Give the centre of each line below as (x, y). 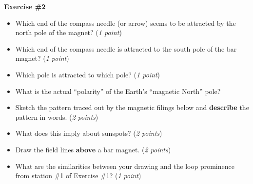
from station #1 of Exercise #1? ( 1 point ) (78, 175)
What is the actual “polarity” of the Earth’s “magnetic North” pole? (118, 91)
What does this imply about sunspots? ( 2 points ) (89, 133)
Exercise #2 (25, 6)
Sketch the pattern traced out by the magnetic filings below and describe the (132, 107)
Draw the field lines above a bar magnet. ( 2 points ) (93, 149)
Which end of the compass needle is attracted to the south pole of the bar (126, 48)
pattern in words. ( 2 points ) (57, 117)
